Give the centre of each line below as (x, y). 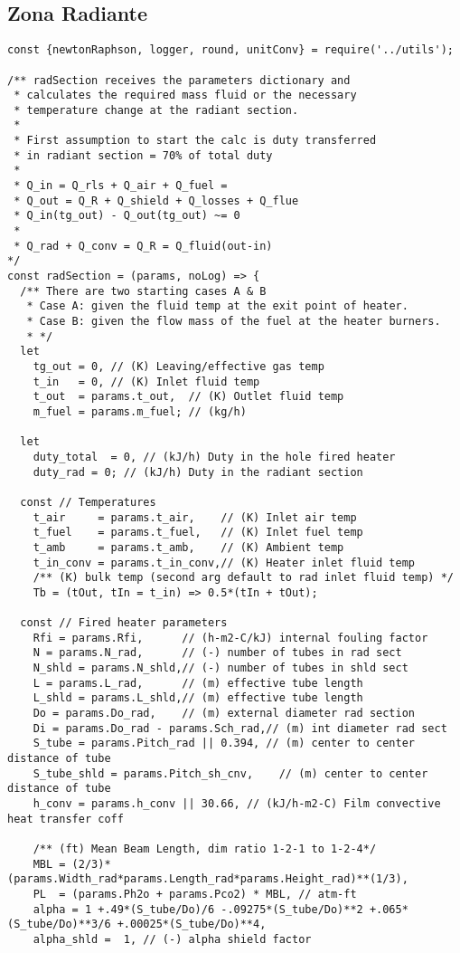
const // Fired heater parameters (124, 623)
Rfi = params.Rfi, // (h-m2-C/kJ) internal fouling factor (230, 638)
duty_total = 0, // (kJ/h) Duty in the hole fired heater (214, 457)
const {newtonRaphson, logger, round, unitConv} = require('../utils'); (230, 50)
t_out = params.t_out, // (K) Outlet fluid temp (188, 397)
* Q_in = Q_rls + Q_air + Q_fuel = (121, 186)
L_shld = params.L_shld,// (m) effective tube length (198, 698)
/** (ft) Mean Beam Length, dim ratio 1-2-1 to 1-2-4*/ (205, 848)
